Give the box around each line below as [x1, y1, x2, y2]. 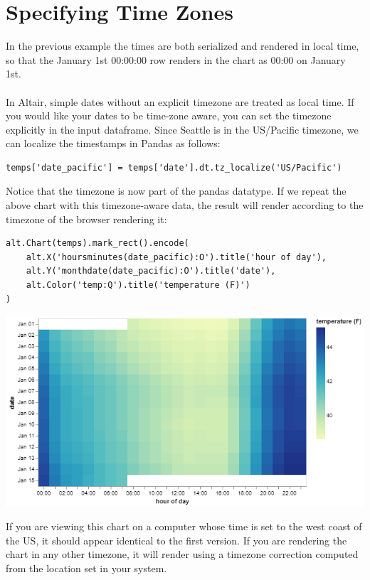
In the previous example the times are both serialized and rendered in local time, [6, 38, 359, 53]
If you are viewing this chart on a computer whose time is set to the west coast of [6, 519, 362, 534]
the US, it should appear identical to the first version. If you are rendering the [6, 532, 347, 547]
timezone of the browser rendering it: [6, 211, 167, 226]
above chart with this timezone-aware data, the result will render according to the [6, 198, 364, 213]
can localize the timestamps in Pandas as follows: [6, 136, 221, 151]
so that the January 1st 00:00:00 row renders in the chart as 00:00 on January [6, 52, 346, 67]
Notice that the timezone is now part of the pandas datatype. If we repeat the [6, 183, 347, 198]
